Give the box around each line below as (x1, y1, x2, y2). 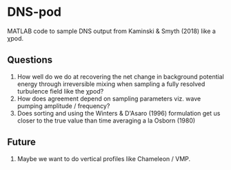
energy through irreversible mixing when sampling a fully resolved (17, 80, 205, 88)
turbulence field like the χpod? (17, 87, 104, 95)
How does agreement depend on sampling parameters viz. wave (17, 94, 201, 103)
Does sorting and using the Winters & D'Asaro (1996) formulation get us (17, 109, 221, 117)
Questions (7, 54, 53, 66)
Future (7, 136, 37, 148)
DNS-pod (7, 4, 62, 20)
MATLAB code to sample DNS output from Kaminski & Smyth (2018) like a (7, 27, 216, 35)
